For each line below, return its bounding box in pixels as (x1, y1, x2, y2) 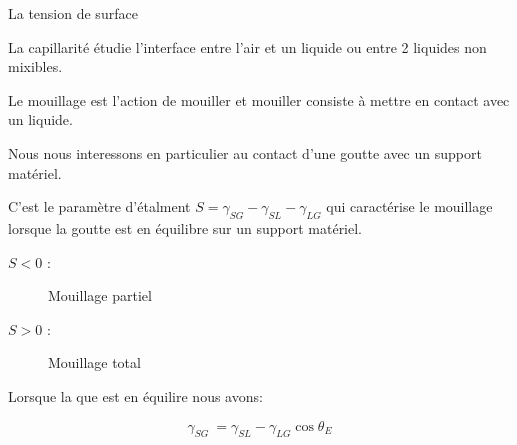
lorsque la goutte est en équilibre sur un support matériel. (8, 217, 363, 238)
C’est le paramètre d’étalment (8, 196, 191, 217)
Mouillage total (48, 352, 141, 373)
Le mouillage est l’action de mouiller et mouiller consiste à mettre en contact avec (8, 89, 510, 110)
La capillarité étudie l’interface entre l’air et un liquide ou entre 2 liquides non (8, 36, 487, 57)
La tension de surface (8, 3, 138, 23)
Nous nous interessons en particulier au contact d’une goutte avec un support (8, 142, 482, 163)
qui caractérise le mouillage (326, 196, 493, 217)
